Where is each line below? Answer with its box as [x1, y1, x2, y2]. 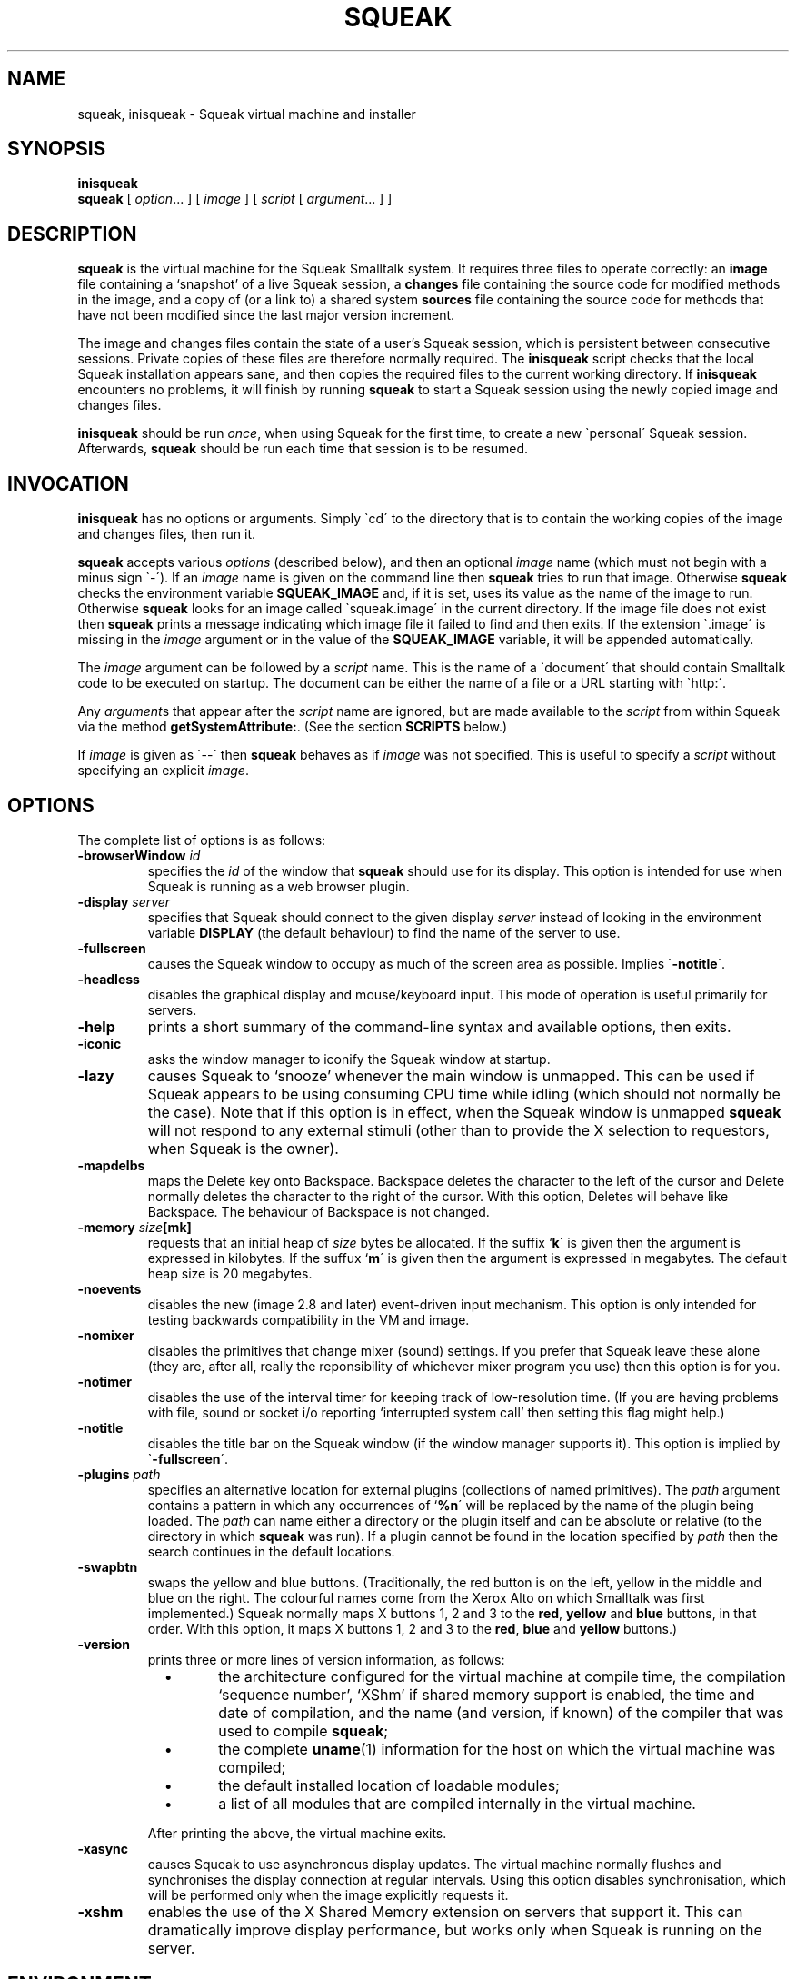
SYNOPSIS [7, 137, 106, 161]
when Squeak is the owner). [147, 1139, 339, 1158]
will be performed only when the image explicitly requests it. [147, 1886, 509, 1903]
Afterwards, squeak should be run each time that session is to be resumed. [77, 441, 529, 457]
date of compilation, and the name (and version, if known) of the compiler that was [218, 1703, 784, 1722]
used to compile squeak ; [218, 1721, 389, 1740]
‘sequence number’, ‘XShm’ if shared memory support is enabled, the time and [218, 1685, 755, 1704]
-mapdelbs [77, 1157, 145, 1173]
